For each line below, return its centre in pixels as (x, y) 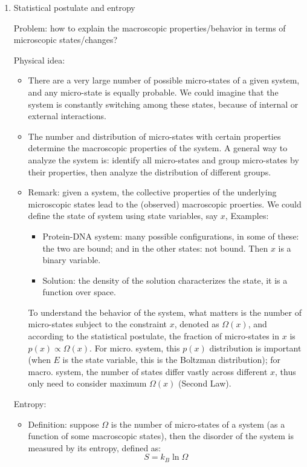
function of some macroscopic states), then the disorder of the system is (161, 436)
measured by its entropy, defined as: (95, 447)
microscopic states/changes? (66, 40)
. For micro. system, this (135, 348)
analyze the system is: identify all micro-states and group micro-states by (163, 159)
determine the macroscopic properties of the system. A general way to (158, 148)
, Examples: (247, 216)
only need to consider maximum (87, 383)
